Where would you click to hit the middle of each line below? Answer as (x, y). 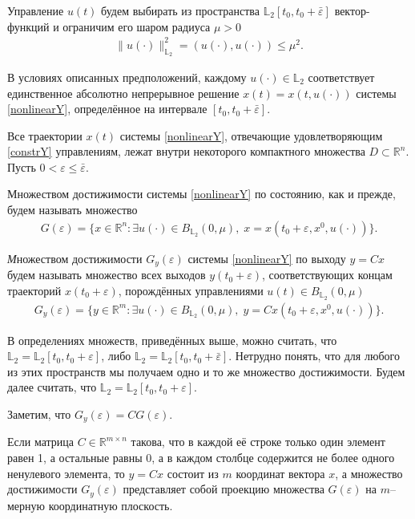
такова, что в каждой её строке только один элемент (258, 442)
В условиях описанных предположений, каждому (127, 77)
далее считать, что (52, 387)
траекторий (34, 290)
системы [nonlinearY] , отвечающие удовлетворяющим (251, 135)
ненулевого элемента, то (66, 473)
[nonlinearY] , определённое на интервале (107, 109)
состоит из (193, 473)
